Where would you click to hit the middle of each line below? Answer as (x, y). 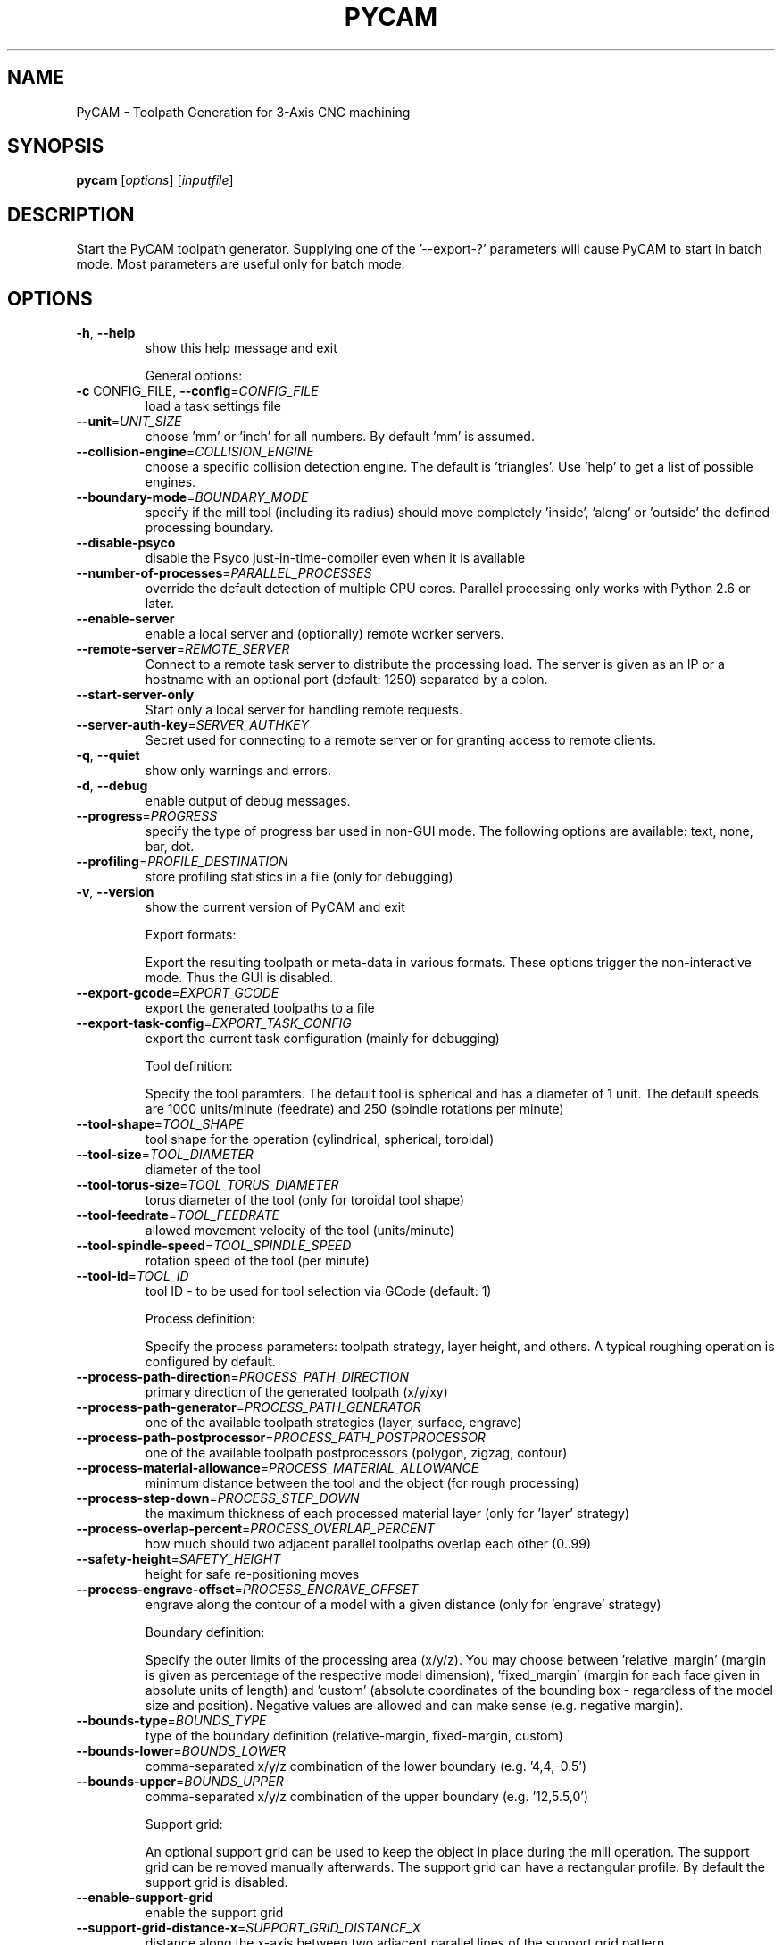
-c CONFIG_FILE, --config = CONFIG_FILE (197, 391)
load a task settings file (213, 406)
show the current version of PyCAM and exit (275, 907)
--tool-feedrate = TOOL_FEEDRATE (178, 1215)
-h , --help (106, 333)
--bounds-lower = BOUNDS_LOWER (181, 1751)
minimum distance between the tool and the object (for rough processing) (362, 1483)
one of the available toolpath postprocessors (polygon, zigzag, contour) (356, 1453)
